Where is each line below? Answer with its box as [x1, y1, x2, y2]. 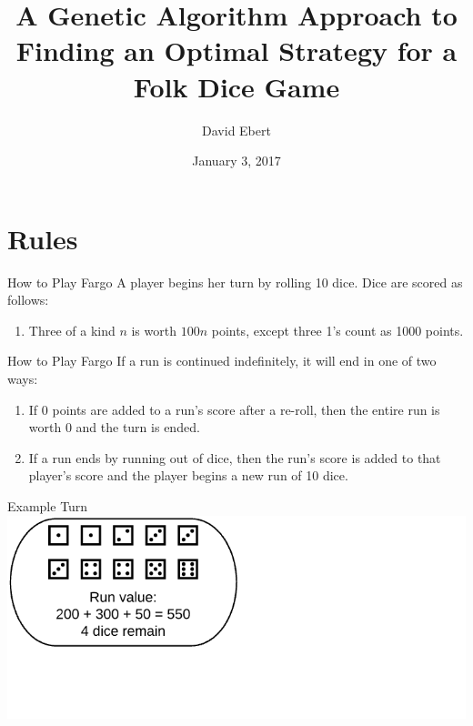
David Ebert [202, 120, 271, 139]
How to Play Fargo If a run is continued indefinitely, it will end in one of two [7, 351, 437, 370]
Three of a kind [28, 320, 116, 339]
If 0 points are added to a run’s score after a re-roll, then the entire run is [28, 399, 440, 418]
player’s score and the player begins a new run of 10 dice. [28, 466, 348, 485]
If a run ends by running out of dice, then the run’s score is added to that [28, 448, 441, 467]
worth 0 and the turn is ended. [28, 418, 200, 437]
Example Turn [7, 496, 88, 515]
